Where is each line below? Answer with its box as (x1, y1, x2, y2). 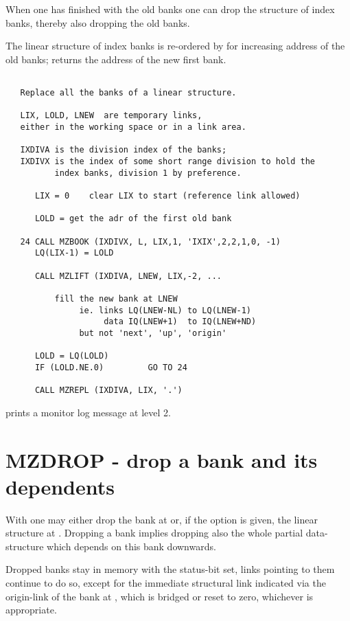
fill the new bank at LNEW (54, 293, 178, 304)
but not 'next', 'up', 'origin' (79, 328, 227, 338)
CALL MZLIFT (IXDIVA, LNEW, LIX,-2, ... (34, 271, 222, 281)
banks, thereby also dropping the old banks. (5, 15, 190, 30)
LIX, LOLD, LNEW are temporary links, (20, 111, 202, 121)
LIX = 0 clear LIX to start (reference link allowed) (34, 190, 301, 201)
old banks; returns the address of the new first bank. (5, 52, 226, 66)
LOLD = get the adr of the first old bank (34, 214, 232, 224)
